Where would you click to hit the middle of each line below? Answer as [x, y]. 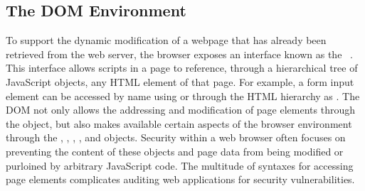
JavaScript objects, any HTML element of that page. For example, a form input [180, 81]
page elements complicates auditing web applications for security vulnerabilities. [180, 179]
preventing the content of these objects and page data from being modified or [175, 151]
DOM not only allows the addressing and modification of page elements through [180, 110]
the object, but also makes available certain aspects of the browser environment [179, 123]
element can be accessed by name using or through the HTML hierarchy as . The [183, 95]
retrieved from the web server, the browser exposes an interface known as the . [179, 54]
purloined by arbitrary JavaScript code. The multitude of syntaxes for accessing [180, 165]
